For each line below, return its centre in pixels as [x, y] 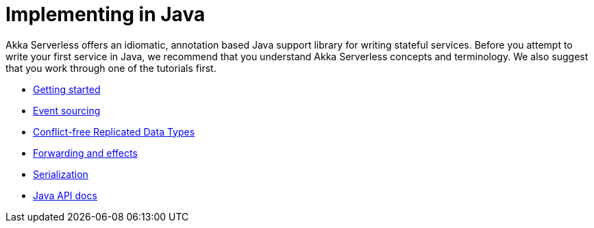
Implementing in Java [106, 14]
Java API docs [65, 195]
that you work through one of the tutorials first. [111, 68]
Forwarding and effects [85, 153]
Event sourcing [67, 110]
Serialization [61, 174]
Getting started [67, 89]
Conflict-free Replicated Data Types [114, 131]
